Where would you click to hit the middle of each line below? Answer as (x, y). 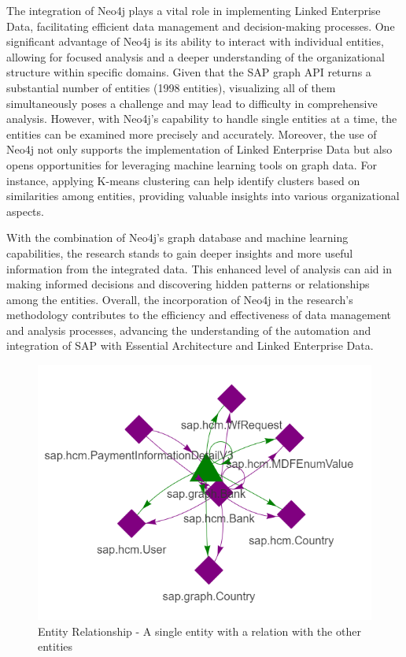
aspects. (25, 211)
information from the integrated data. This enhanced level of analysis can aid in (199, 268)
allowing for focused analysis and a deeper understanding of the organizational (196, 56)
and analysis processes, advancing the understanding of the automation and (189, 330)
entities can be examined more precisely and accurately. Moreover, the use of (192, 134)
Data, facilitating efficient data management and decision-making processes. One (201, 26)
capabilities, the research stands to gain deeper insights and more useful (180, 252)
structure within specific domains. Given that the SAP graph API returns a (189, 72)
